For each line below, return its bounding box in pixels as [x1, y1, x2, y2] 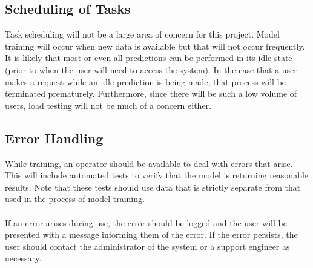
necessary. [5, 252, 42, 264]
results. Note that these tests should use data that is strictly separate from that [5, 180, 301, 193]
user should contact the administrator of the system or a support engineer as [5, 240, 290, 252]
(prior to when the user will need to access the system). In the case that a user [5, 63, 297, 76]
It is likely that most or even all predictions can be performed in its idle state [5, 51, 292, 64]
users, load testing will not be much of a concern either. [5, 99, 211, 111]
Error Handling [5, 128, 104, 147]
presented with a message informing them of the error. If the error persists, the [5, 228, 298, 241]
